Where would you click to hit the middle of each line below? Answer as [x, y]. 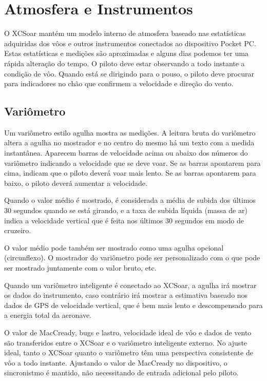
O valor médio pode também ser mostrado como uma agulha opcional [114, 247]
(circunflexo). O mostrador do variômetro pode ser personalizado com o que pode [132, 258]
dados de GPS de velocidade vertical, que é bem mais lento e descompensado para [133, 305]
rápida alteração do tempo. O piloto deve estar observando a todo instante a [125, 63]
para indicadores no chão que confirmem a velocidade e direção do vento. [119, 83]
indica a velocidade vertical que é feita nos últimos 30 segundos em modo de [124, 220]
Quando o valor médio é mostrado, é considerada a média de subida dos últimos [130, 200]
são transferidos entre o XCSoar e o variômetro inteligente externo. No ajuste [126, 342]
